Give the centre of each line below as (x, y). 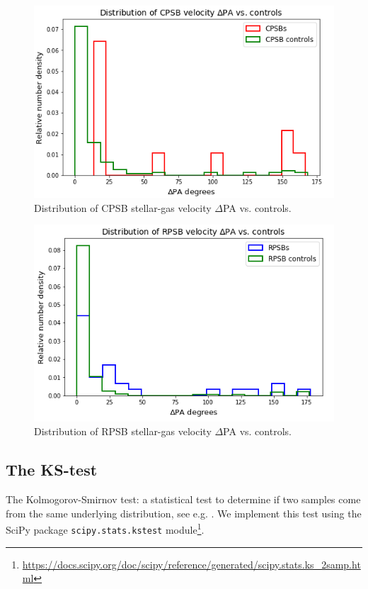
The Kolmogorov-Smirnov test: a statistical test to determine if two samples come (183, 499)
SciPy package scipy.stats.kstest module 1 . (105, 528)
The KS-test (52, 470)
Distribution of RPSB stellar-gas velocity (123, 431)
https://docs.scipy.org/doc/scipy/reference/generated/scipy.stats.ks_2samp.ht (191, 564)
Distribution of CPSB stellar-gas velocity (123, 207)
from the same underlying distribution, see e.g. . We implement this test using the (184, 513)
